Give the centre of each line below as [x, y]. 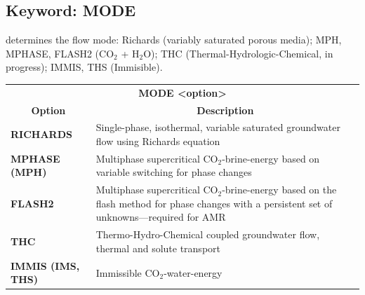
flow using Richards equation [158, 141]
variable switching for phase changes [174, 172]
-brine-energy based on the [279, 190]
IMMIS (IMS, [45, 265]
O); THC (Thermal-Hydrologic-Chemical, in [238, 53]
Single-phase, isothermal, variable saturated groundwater [218, 127]
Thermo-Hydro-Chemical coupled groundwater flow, [208, 234]
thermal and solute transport [158, 248]
